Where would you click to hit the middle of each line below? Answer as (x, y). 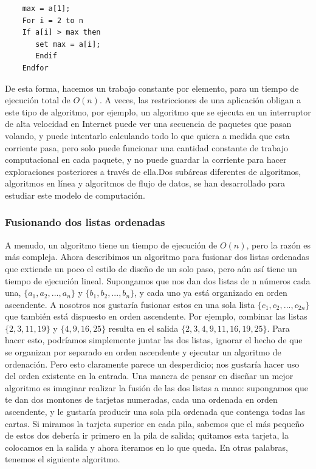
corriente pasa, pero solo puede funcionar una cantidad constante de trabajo (146, 147)
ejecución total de (38, 100)
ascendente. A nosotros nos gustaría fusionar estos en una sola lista (130, 304)
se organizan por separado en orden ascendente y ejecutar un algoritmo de (143, 352)
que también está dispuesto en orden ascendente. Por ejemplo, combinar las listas (156, 316)
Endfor (35, 68)
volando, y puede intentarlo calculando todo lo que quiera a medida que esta (147, 135)
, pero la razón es (279, 245)
